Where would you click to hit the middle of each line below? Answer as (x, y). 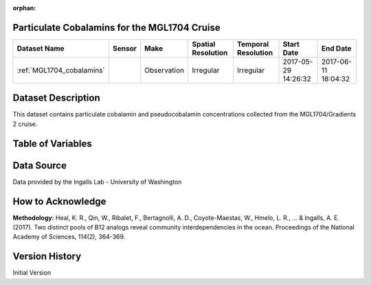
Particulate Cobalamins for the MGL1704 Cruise (116, 27)
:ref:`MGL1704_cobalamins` (61, 70)
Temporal (253, 44)
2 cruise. (25, 124)
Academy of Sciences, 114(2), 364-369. (69, 237)
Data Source (40, 165)
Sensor (125, 48)
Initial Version (32, 273)
